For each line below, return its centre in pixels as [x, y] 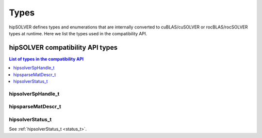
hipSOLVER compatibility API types [63, 48]
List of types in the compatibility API [46, 59]
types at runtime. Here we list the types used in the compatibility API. [78, 33]
